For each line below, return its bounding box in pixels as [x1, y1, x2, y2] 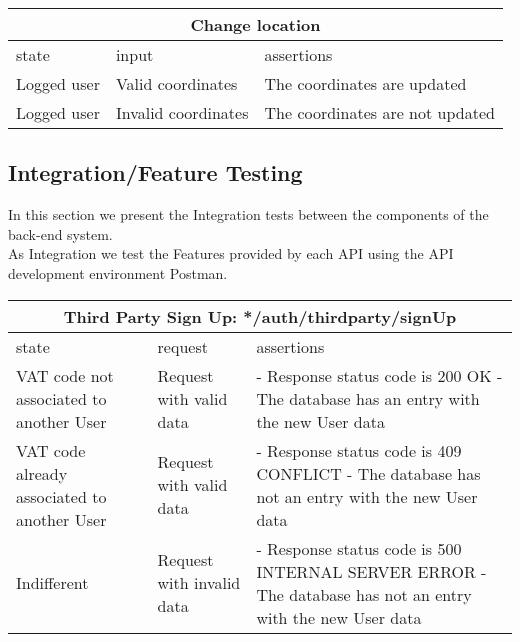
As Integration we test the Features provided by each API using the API [8, 243, 454, 264]
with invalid [157, 571, 241, 595]
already [16, 461, 68, 485]
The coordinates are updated [264, 72, 467, 95]
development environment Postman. [8, 262, 228, 283]
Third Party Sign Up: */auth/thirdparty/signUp [63, 304, 457, 328]
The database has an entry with [256, 386, 480, 410]
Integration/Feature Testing [8, 157, 303, 188]
